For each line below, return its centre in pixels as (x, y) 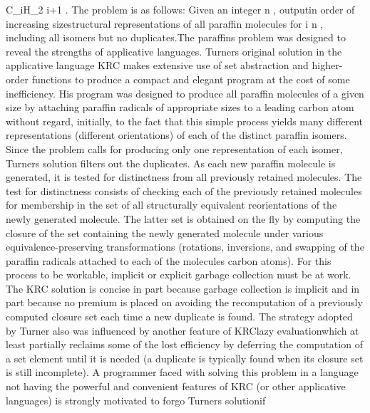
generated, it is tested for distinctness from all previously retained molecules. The (184, 177)
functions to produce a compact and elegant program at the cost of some (191, 79)
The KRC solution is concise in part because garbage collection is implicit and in (183, 288)
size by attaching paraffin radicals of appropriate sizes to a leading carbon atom (180, 107)
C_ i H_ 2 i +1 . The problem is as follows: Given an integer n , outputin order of (180, 9)
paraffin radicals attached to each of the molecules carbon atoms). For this (169, 260)
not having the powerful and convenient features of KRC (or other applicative (176, 386)
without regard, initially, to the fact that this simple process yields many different (185, 121)
